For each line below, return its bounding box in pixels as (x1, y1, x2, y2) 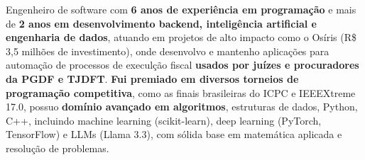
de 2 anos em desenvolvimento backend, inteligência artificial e (6, 16, 317, 30)
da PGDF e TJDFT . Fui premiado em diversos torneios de (6, 71, 299, 86)
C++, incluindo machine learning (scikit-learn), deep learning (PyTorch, (6, 113, 322, 127)
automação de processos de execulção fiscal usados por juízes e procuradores (6, 57, 359, 72)
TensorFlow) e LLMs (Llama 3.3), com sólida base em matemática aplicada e (6, 127, 342, 142)
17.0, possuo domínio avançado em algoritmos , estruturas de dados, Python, (6, 99, 358, 114)
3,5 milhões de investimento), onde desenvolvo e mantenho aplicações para (6, 43, 329, 58)
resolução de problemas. (6, 140, 109, 155)
